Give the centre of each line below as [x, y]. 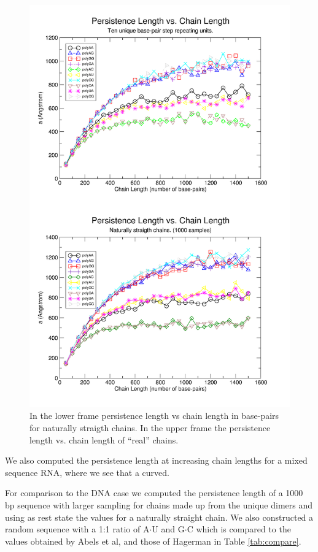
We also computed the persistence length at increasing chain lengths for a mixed [156, 460]
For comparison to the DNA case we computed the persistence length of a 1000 [154, 493]
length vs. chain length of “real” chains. [104, 439]
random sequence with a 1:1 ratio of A [77, 529]
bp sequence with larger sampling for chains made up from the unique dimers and [159, 505]
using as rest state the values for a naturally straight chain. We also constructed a [159, 517]
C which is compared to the [239, 529]
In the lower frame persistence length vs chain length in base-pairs [154, 416]
